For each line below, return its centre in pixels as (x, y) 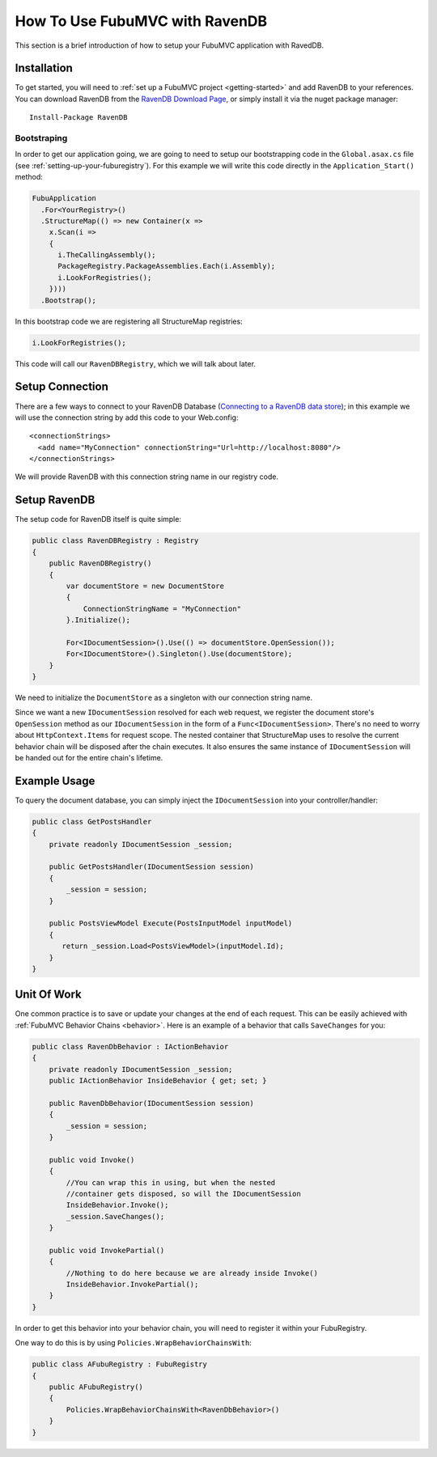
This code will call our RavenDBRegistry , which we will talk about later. (136, 363)
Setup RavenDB (55, 500)
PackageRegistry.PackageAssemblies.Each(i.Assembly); (167, 266)
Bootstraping (41, 138)
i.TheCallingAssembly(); (107, 255)
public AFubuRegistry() (96, 1387)
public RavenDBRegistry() (100, 563)
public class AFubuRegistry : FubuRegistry (120, 1364)
